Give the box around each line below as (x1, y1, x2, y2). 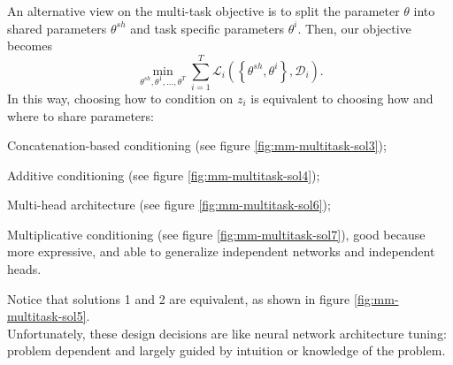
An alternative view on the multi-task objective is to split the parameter (7, 2, 400, 19)
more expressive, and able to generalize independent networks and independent (7, 242, 435, 261)
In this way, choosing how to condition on (7, 88, 234, 107)
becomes (7, 36, 53, 55)
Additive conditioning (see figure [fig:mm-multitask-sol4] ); (7, 165, 320, 184)
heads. (7, 260, 42, 278)
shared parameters (7, 19, 107, 37)
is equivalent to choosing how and (250, 88, 434, 107)
